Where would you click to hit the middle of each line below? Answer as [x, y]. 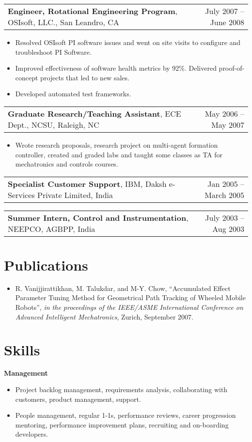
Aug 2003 [228, 229]
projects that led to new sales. [85, 77]
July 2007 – [225, 11]
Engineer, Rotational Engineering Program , [93, 11]
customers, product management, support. [78, 399]
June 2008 [227, 22]
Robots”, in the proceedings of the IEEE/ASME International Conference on [129, 307]
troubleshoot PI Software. [53, 52]
